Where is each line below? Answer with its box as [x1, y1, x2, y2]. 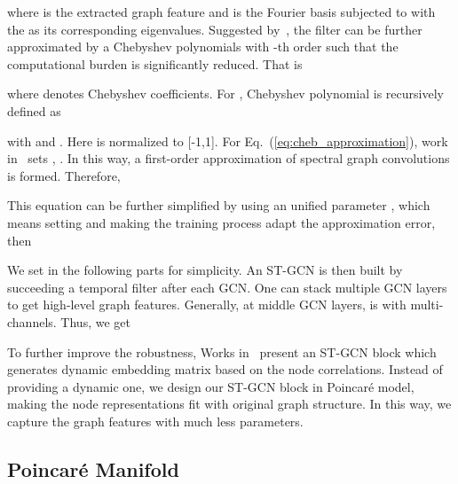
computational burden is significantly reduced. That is [7, 54, 303, 73]
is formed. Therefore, [7, 166, 121, 184]
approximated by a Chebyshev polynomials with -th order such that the [7, 37, 399, 56]
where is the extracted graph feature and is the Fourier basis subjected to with [7, 3, 436, 20]
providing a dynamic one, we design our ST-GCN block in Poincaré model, [7, 377, 415, 395]
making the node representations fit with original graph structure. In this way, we [7, 394, 452, 413]
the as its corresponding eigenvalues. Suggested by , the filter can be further [7, 20, 422, 38]
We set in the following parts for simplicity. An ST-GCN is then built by [7, 261, 403, 279]
